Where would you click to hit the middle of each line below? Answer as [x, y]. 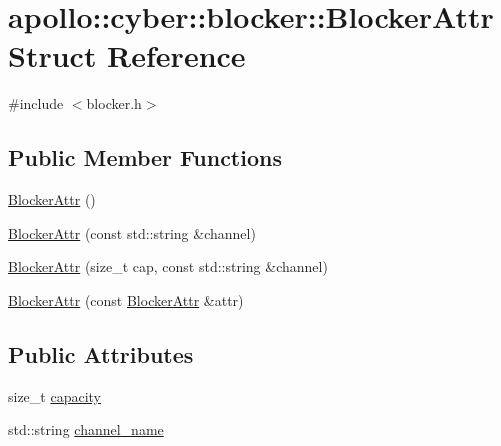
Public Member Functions [145, 157]
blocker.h [114, 103]
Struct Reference [127, 55]
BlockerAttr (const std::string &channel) [132, 232]
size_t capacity [55, 395]
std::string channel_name [86, 429]
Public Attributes [101, 353]
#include [36, 103]
